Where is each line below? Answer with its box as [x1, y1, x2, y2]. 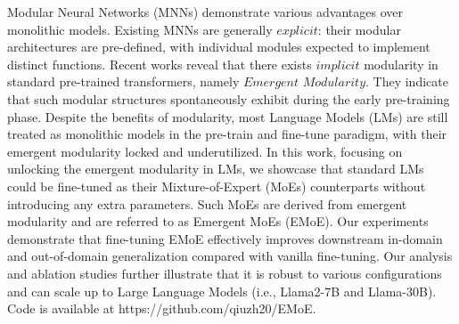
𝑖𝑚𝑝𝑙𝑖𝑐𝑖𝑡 [316, 59, 360, 72]
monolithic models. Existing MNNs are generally [7, 20, 273, 38]
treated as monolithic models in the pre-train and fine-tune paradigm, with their [7, 125, 447, 143]
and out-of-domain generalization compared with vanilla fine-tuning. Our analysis [7, 247, 453, 265]
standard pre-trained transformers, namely [7, 72, 240, 91]
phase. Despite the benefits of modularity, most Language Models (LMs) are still [7, 107, 448, 126]
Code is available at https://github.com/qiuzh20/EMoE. [7, 299, 316, 318]
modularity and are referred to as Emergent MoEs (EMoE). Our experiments [7, 212, 429, 231]
